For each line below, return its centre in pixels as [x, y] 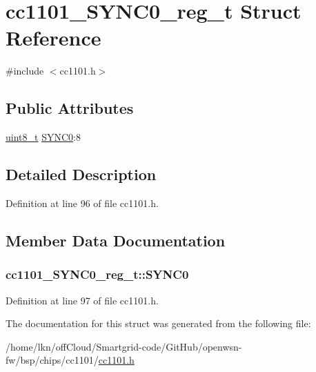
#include [25, 71]
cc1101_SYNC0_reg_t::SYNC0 [97, 274]
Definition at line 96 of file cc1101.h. [82, 203]
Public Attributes [70, 108]
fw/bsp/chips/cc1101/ [52, 360]
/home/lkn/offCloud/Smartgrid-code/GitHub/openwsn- [124, 346]
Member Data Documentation [116, 240]
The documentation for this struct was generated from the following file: [158, 323]
